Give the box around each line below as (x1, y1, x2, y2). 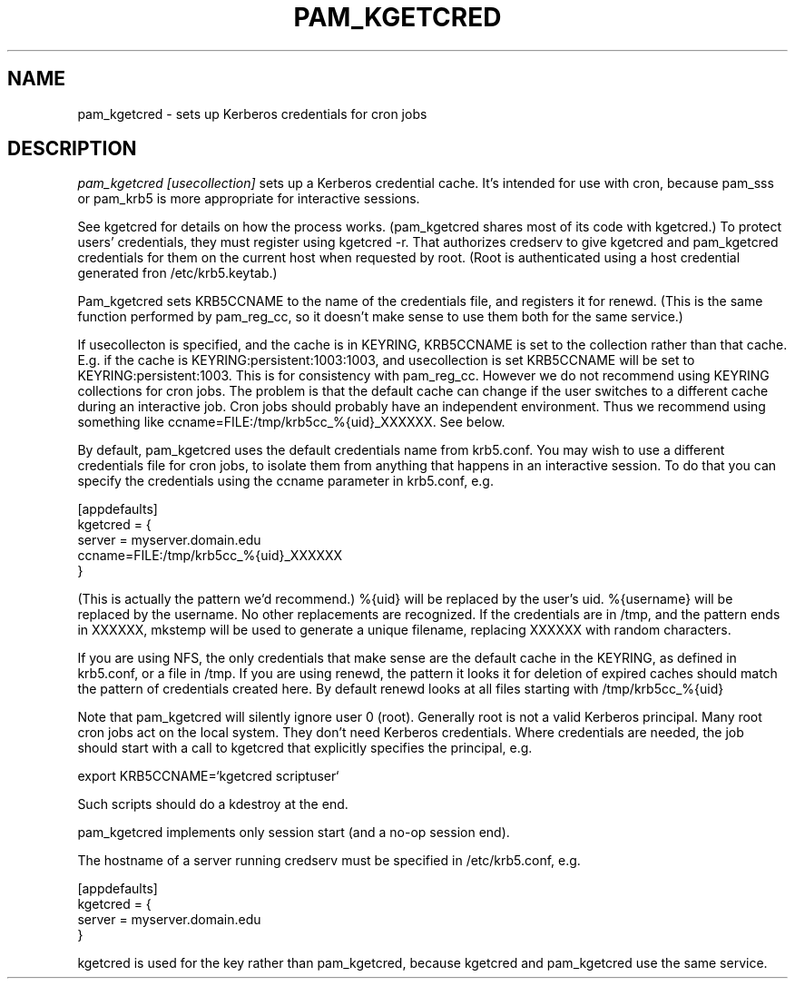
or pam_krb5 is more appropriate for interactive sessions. (77, 191, 420, 207)
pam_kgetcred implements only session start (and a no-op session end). (77, 824, 510, 841)
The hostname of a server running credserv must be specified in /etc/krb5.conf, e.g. (77, 853, 581, 869)
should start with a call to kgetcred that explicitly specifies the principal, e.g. (77, 740, 533, 756)
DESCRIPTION (7, 137, 137, 161)
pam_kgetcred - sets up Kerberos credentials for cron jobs (77, 105, 427, 122)
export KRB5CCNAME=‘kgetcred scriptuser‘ (77, 768, 339, 784)
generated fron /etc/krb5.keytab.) (77, 265, 278, 281)
